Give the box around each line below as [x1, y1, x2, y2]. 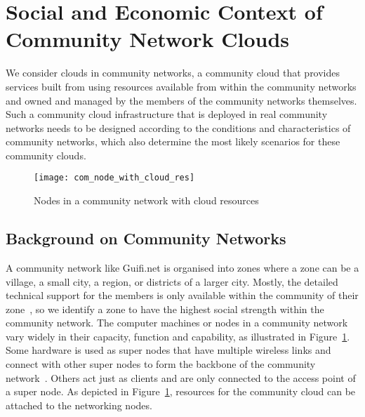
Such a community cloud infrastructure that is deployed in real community [6, 107, 328, 121]
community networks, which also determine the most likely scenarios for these [6, 134, 340, 149]
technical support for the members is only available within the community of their [6, 288, 359, 303]
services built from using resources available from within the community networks [6, 79, 357, 93]
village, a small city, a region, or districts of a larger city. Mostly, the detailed [6, 274, 338, 289]
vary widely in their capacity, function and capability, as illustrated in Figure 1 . [6, 329, 350, 343]
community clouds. [6, 147, 86, 162]
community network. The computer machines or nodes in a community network [6, 315, 348, 330]
